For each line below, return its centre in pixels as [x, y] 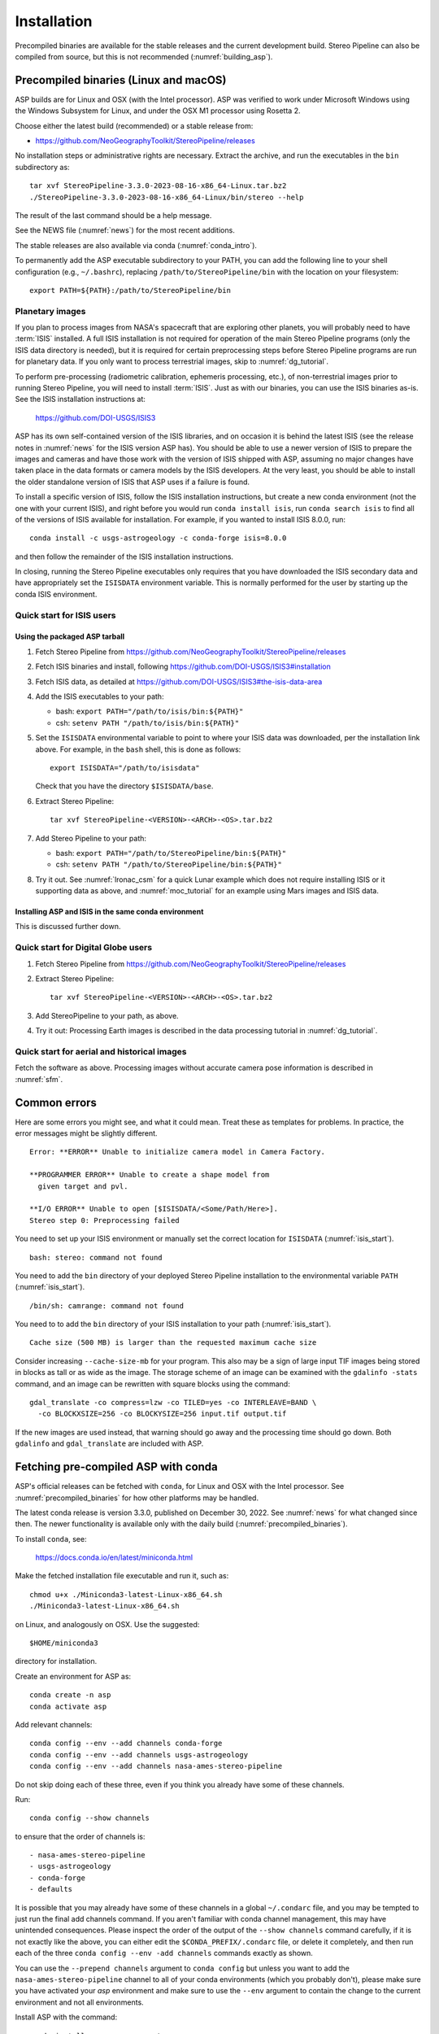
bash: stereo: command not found [96, 1257]
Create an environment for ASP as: [73, 1676]
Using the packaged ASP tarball [70, 637]
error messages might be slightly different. [86, 1133]
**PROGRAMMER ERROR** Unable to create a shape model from [150, 1175]
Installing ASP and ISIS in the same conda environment [109, 912]
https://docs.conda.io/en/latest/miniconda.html [114, 1557]
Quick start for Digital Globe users [84, 948]
